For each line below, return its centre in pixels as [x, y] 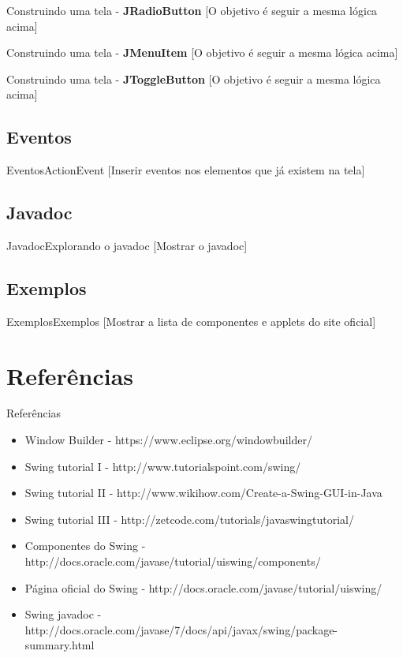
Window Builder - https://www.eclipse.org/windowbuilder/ [168, 440]
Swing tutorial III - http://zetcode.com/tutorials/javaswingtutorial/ [189, 519]
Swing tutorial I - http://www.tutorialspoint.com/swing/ [163, 466]
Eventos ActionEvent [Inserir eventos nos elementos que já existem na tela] [186, 170]
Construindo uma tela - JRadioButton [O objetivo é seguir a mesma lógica [192, 10]
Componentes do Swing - [85, 546]
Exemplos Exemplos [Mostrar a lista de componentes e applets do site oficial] [191, 321]
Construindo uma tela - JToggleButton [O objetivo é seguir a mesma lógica [194, 79]
